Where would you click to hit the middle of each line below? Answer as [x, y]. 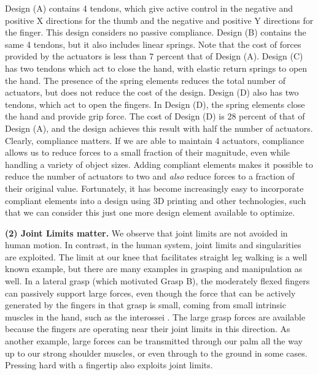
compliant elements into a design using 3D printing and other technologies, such [156, 200]
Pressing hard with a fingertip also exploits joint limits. [109, 365]
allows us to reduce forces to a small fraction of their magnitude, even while [147, 152]
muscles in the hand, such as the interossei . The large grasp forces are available [155, 316]
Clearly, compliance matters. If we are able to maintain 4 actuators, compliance [155, 140]
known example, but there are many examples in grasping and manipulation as [154, 269]
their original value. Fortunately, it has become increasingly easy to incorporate [154, 188]
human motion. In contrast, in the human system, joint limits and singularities [153, 245]
